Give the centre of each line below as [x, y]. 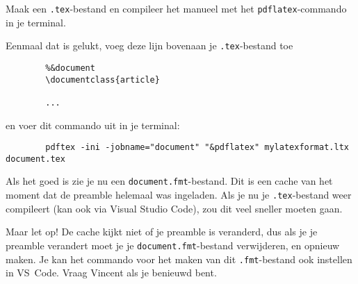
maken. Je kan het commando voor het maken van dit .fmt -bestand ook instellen [179, 259]
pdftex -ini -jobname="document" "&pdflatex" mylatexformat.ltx [197, 148]
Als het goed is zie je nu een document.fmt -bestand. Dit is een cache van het [169, 181]
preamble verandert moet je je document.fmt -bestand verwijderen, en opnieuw [173, 245]
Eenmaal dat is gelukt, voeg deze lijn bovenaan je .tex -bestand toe [149, 45]
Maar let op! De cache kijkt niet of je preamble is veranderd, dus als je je [162, 232]
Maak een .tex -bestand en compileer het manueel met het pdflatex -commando [176, 8]
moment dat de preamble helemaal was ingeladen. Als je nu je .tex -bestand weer [179, 195]
